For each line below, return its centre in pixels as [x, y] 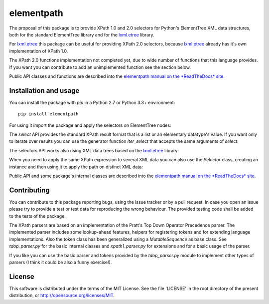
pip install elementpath [48, 114]
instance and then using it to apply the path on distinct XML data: [76, 167]
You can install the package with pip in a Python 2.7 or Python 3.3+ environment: [92, 102]
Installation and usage [44, 91]
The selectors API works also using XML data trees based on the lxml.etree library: [94, 150]
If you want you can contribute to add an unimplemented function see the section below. [100, 67]
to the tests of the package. [37, 216]
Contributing [29, 190]
